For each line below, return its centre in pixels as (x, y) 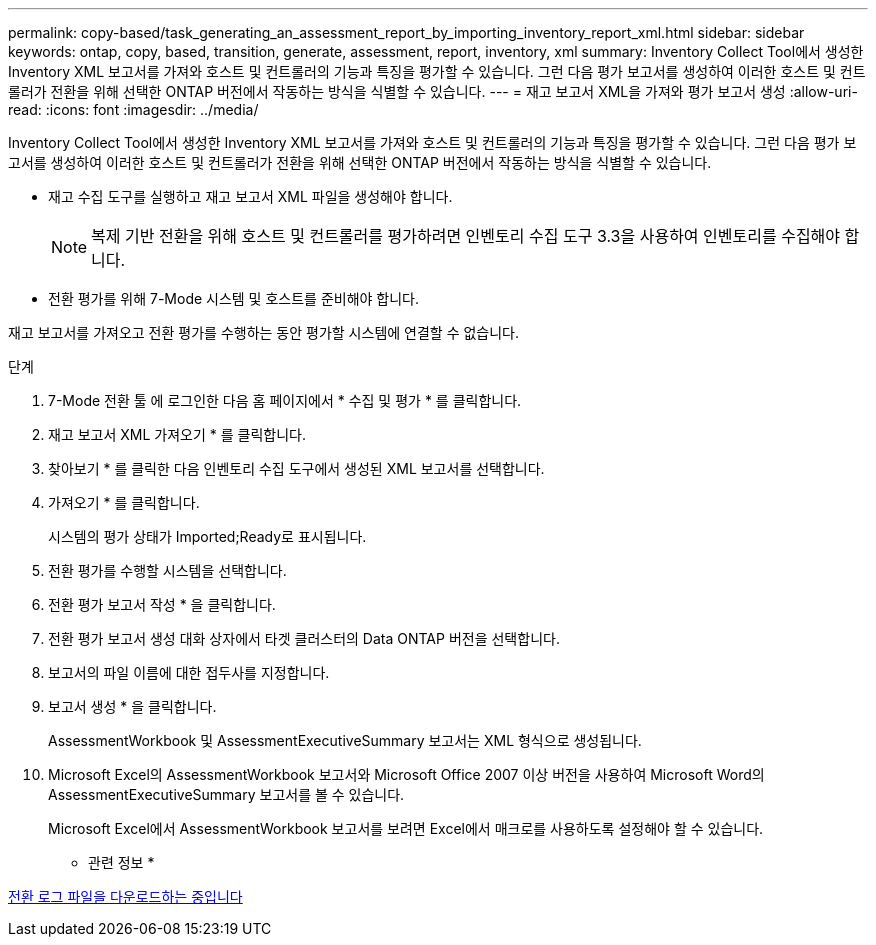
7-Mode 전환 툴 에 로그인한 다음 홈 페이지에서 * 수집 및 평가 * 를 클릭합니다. (285, 400)
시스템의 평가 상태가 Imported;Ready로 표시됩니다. (207, 536)
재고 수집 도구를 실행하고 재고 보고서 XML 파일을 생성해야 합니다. (250, 196)
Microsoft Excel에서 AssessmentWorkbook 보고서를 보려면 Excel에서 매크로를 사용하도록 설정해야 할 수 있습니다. (406, 828)
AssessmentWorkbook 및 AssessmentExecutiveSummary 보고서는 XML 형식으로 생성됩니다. (345, 740)
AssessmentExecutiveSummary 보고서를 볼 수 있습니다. (226, 794)
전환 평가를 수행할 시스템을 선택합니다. (167, 570)
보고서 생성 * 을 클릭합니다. (132, 706)
